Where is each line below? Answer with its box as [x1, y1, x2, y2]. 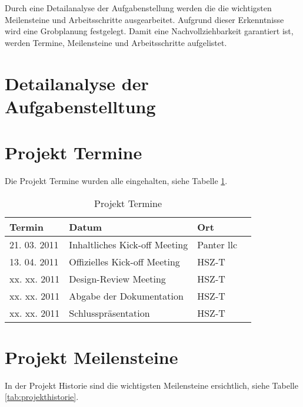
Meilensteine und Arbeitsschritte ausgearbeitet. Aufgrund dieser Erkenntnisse [5, 13, 284, 25]
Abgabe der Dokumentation [69, 288, 184, 303]
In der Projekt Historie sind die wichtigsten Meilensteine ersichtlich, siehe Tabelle [5, 379, 298, 391]
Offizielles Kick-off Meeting [69, 254, 180, 268]
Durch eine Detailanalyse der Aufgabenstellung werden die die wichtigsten [5, 2, 272, 14]
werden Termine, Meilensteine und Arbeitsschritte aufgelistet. [5, 36, 227, 48]
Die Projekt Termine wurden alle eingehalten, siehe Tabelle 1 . [5, 175, 228, 187]
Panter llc [197, 237, 238, 251]
